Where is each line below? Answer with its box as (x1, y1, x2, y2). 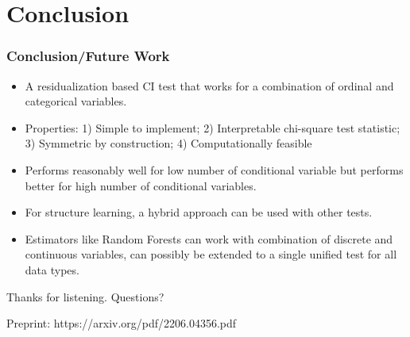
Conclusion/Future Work (6, 46, 170, 66)
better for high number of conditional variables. (25, 177, 257, 193)
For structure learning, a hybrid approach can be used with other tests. (25, 204, 373, 220)
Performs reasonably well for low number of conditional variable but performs (25, 161, 404, 178)
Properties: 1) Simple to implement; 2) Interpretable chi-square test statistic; (25, 119, 400, 136)
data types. (25, 261, 79, 278)
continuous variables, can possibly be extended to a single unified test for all (25, 246, 397, 262)
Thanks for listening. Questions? (6, 288, 164, 304)
